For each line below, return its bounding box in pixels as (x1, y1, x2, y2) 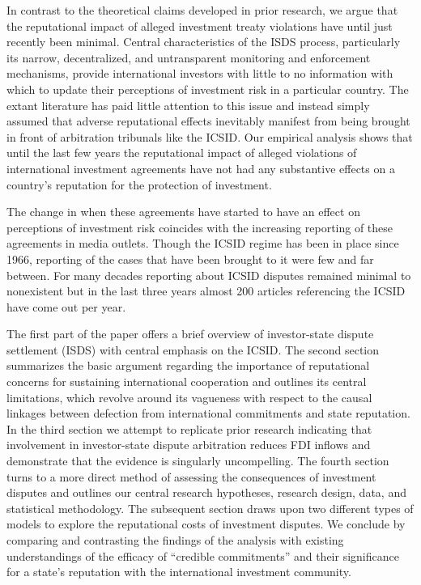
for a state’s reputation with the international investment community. (6, 563, 351, 580)
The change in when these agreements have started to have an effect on (6, 203, 360, 220)
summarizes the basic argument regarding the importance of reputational (6, 357, 370, 374)
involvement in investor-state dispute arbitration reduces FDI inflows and (6, 436, 371, 453)
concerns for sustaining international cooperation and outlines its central (6, 373, 367, 390)
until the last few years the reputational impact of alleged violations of (6, 144, 357, 161)
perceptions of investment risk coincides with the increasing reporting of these (6, 218, 393, 235)
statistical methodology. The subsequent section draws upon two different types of (6, 499, 414, 516)
